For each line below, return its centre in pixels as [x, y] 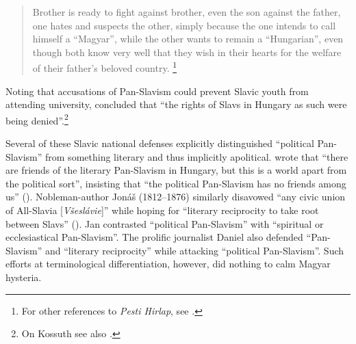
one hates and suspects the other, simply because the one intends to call [184, 25]
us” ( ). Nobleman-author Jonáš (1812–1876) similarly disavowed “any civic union [176, 197]
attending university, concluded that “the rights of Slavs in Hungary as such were [176, 104]
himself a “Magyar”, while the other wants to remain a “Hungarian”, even [188, 39]
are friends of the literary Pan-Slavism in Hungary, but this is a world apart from [176, 170]
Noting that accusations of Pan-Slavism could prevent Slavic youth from [157, 91]
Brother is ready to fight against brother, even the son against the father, [187, 12]
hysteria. [24, 277]
